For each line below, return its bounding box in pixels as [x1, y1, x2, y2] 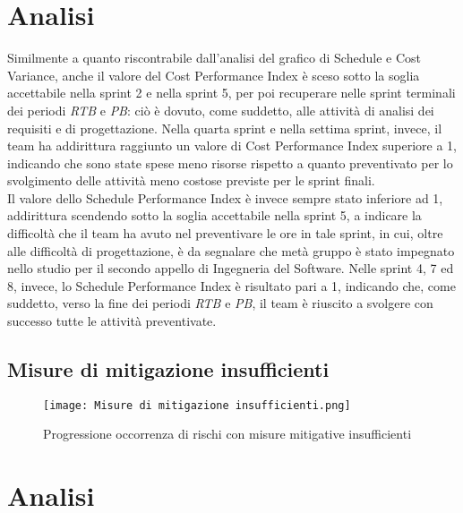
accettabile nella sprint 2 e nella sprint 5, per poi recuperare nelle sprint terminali [7, 83, 456, 102]
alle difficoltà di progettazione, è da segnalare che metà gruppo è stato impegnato [7, 241, 455, 260]
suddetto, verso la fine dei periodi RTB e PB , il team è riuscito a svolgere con [7, 294, 433, 312]
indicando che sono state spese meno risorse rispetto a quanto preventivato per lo [7, 153, 453, 172]
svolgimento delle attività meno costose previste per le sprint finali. [7, 171, 375, 190]
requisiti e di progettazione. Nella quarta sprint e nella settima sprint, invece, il [7, 118, 442, 137]
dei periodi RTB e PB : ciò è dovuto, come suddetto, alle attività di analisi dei [7, 100, 434, 119]
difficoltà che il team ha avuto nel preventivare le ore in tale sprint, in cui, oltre [7, 224, 443, 243]
